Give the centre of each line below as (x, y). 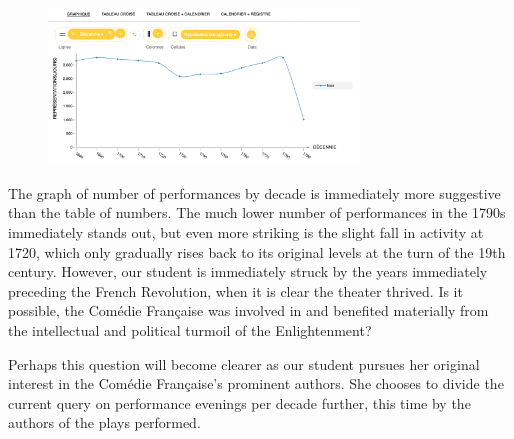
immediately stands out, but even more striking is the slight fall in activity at (246, 232)
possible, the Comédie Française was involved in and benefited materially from (248, 310)
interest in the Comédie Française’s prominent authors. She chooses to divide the (256, 383)
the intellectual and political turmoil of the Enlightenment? (190, 329)
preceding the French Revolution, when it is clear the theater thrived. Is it (235, 290)
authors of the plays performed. (104, 422)
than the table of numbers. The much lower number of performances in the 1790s (257, 212)
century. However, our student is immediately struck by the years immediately (248, 271)
